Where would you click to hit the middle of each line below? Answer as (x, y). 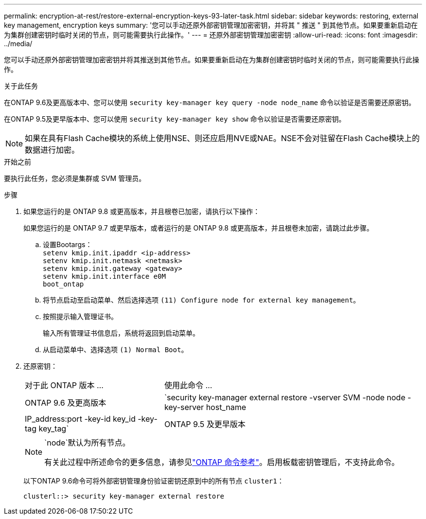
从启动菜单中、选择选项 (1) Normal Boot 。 (115, 349)
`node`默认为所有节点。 (87, 443)
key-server (184, 407)
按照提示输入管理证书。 (80, 316)
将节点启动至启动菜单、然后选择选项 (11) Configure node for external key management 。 (202, 300)
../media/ (18, 44)
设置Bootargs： (68, 244)
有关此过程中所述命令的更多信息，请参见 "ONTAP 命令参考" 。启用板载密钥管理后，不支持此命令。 (222, 462)
